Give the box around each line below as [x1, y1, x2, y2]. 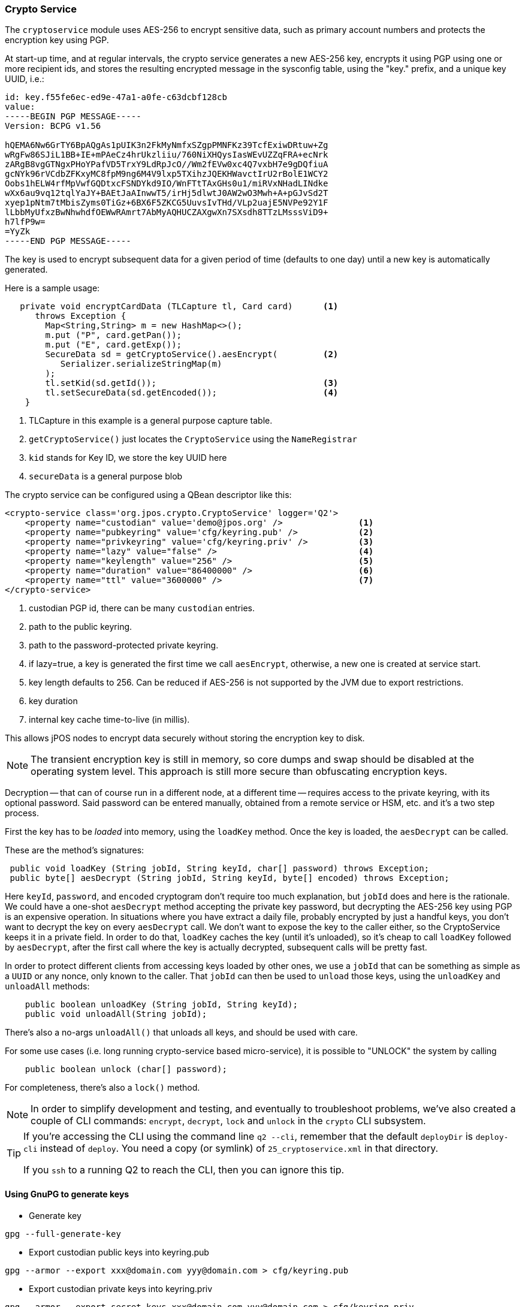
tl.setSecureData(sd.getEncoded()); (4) [45, 388, 339, 398]
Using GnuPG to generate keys [5, 1188, 129, 1199]
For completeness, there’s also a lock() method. [5, 1082, 200, 1093]
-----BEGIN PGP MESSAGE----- [5, 111, 141, 122]
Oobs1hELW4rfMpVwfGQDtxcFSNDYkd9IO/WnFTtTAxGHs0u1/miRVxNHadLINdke [5, 179, 328, 189]
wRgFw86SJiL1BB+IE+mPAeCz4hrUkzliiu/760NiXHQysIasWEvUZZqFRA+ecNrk [5, 150, 328, 160]
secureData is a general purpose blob [29, 471, 183, 482]
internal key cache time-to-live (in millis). [29, 714, 190, 725]
